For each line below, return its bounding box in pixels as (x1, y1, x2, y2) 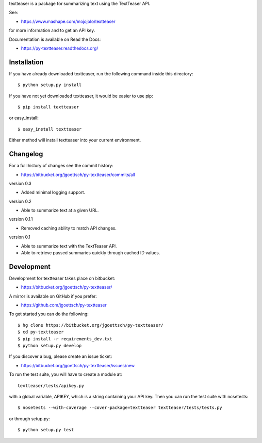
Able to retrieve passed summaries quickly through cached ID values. (21, 250, 160, 256)
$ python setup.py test (17, 427, 74, 433)
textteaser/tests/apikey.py (17, 383, 84, 389)
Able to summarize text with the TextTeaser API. (21, 243, 117, 249)
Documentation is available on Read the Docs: (9, 36, 101, 42)
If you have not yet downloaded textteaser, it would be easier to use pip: (9, 93, 153, 99)
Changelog (9, 150, 43, 158)
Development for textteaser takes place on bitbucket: (9, 275, 115, 281)
